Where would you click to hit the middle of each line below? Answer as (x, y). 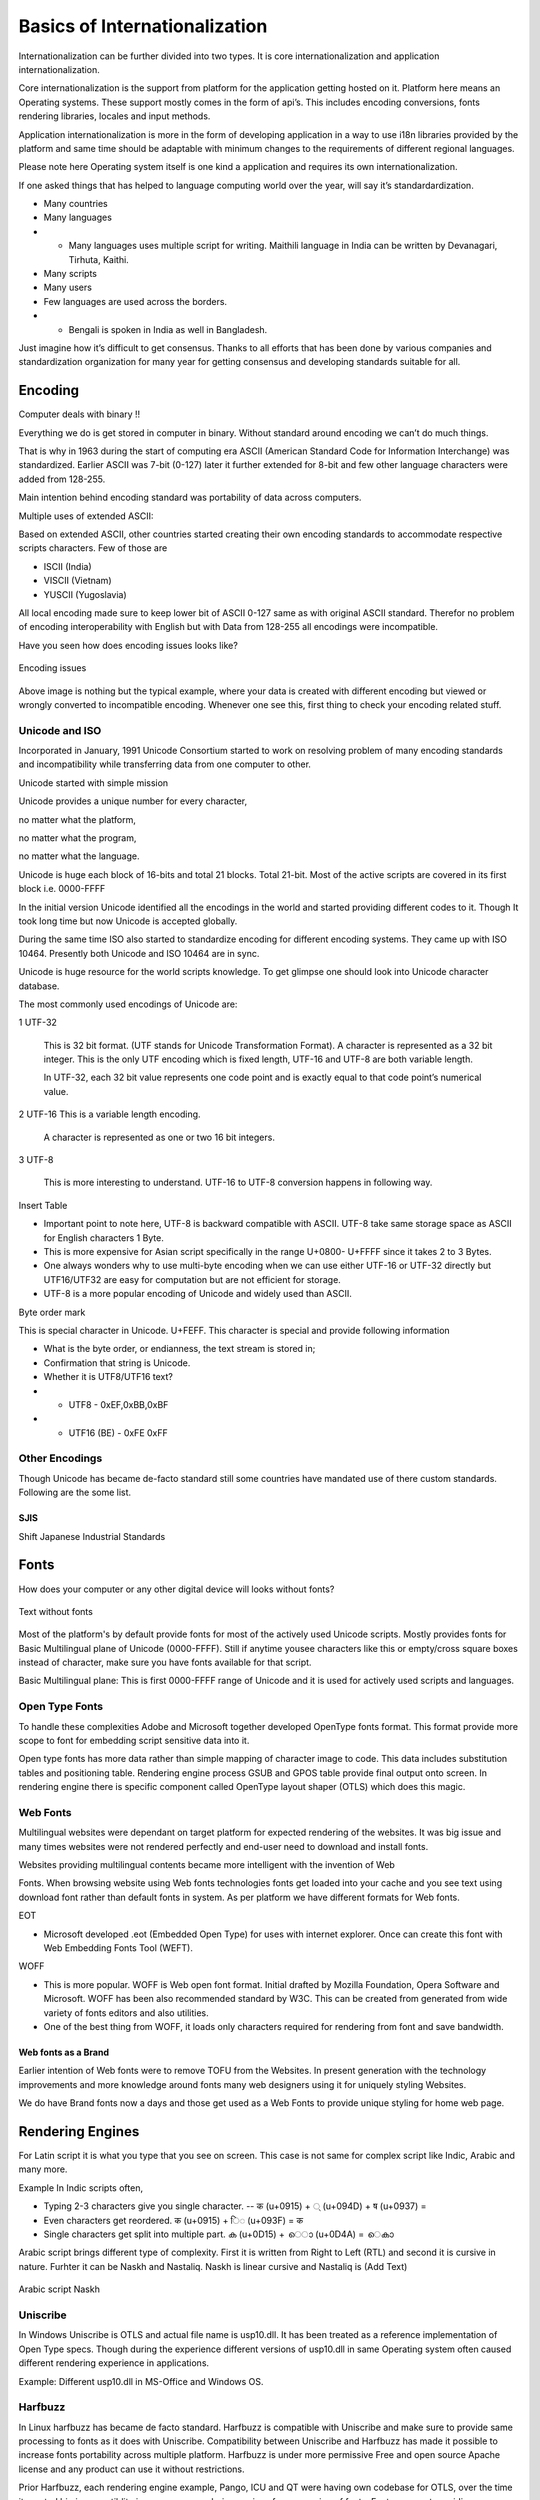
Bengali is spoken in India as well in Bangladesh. (168, 329)
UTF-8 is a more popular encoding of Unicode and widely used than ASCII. (197, 1294)
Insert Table (43, 1205)
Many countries (76, 204)
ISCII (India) (67, 566)
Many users (67, 287)
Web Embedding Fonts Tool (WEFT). (118, 1948)
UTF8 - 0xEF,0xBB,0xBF (118, 1404)
